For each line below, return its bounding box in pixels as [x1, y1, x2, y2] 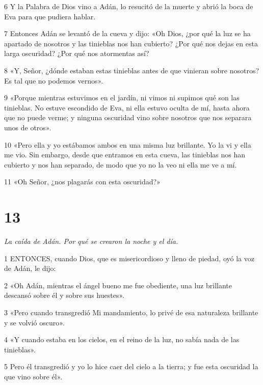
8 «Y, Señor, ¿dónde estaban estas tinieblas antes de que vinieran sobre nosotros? [4, 65, 259, 75]
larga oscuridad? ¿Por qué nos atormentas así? [4, 48, 149, 59]
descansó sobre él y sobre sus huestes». [4, 290, 124, 300]
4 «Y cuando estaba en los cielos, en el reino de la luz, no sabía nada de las [4, 334, 240, 345]
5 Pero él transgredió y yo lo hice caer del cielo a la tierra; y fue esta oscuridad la [4, 361, 258, 372]
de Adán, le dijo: [4, 263, 56, 273]
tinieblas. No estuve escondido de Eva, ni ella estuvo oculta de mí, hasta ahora [4, 102, 250, 113]
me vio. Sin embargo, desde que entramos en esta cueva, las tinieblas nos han [4, 149, 245, 160]
